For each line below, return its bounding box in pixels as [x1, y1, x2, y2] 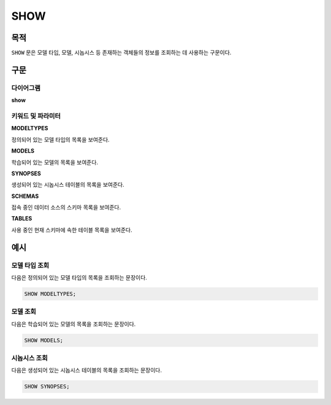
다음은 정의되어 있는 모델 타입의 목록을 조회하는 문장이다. [11, 274, 147, 281]
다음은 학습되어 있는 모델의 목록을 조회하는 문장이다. [11, 320, 136, 328]
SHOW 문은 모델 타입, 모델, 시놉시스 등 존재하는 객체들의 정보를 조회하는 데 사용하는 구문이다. [11, 49, 232, 57]
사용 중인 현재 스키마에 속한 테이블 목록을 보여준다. [11, 226, 132, 234]
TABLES [11, 215, 32, 222]
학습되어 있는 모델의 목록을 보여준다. [11, 159, 98, 166]
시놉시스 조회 [11, 354, 48, 363]
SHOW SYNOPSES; [24, 383, 70, 390]
